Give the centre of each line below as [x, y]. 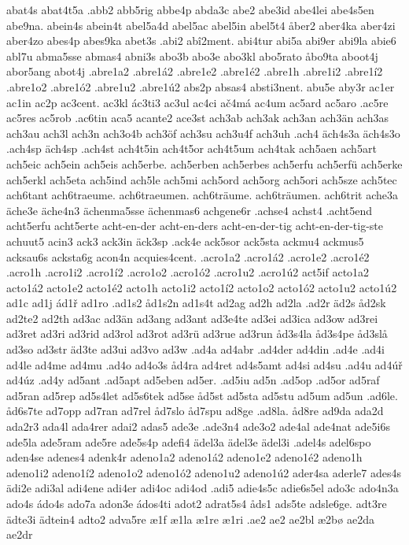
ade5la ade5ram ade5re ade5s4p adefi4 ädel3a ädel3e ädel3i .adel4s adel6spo [189, 441]
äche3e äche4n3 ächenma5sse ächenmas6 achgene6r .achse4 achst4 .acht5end [190, 210]
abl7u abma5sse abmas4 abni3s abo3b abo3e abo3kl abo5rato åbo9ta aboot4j [192, 56]
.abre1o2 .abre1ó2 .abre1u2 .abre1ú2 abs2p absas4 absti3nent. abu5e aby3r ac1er [201, 86]
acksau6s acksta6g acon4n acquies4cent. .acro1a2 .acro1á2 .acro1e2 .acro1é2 [188, 256]
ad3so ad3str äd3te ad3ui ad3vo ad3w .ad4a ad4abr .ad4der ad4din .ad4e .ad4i [195, 349]
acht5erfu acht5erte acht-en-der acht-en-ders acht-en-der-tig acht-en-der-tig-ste [195, 226]
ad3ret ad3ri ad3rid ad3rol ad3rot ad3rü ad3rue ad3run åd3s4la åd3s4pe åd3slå [197, 334]
